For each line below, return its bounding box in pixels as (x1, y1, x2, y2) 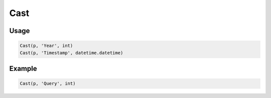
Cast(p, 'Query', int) (20, 80, 76, 86)
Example (9, 64, 37, 72)
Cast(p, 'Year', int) (20, 43, 73, 48)
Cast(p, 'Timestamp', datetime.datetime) (20, 50, 123, 55)
